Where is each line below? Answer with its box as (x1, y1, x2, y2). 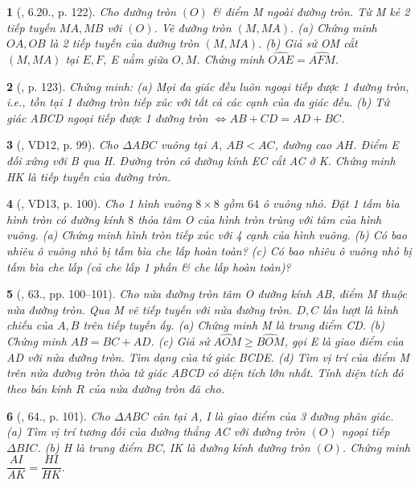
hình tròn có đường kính (6, 210, 125, 227)
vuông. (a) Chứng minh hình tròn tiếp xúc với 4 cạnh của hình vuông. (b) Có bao (6, 226, 407, 243)
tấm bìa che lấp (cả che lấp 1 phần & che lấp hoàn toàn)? (6, 258, 291, 275)
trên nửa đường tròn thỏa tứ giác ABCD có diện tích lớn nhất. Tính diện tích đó (6, 364, 404, 381)
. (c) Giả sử (150, 333, 210, 350)
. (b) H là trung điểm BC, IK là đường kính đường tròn (37, 438, 310, 455)
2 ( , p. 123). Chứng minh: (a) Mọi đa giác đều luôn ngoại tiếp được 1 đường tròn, (6, 77, 409, 94)
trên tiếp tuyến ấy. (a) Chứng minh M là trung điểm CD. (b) (83, 317, 384, 334)
